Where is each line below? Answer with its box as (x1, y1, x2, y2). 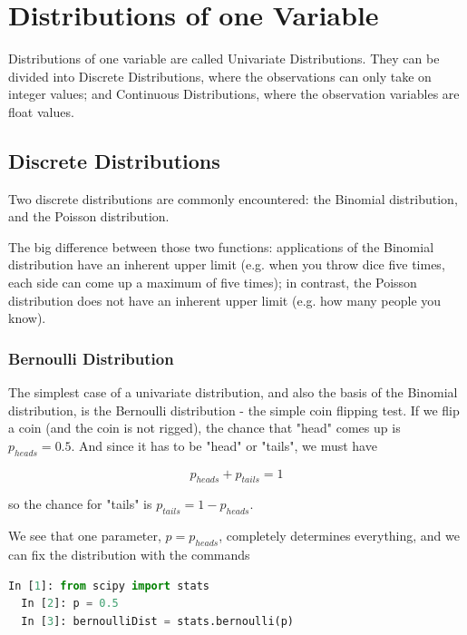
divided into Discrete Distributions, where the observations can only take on (8, 66, 432, 85)
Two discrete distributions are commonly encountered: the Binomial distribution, (8, 189, 458, 208)
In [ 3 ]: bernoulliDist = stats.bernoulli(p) (21, 614, 295, 628)
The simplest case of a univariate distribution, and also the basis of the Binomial (8, 383, 458, 402)
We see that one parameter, (8, 526, 161, 545)
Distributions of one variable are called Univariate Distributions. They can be (8, 49, 440, 68)
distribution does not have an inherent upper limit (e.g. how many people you (8, 290, 442, 309)
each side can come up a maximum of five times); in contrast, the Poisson (8, 273, 417, 292)
